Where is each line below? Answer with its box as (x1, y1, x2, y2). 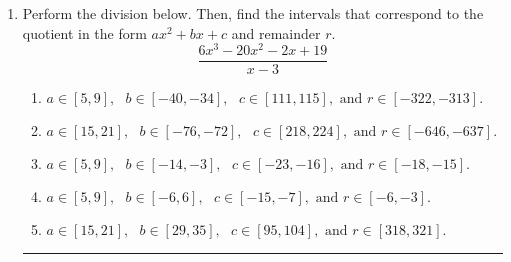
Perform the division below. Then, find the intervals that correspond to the (22, 3, 484, 23)
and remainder (231, 22, 321, 43)
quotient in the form (22, 22, 147, 43)
